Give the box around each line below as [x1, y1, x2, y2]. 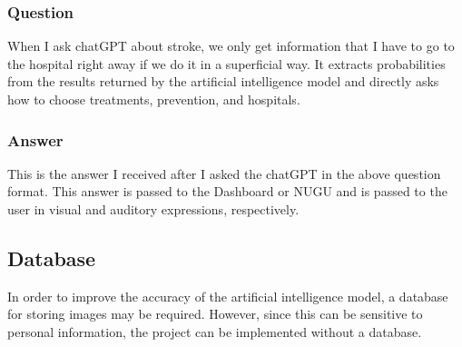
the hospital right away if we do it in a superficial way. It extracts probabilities [7, 54, 446, 73]
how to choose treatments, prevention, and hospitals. [7, 90, 300, 108]
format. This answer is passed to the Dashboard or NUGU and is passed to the [7, 182, 447, 201]
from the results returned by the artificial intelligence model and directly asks [7, 72, 439, 91]
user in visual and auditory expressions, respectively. [7, 200, 300, 218]
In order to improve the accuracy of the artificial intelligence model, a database [7, 286, 448, 305]
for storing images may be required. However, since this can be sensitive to [7, 304, 423, 323]
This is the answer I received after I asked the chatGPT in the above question [7, 164, 441, 183]
